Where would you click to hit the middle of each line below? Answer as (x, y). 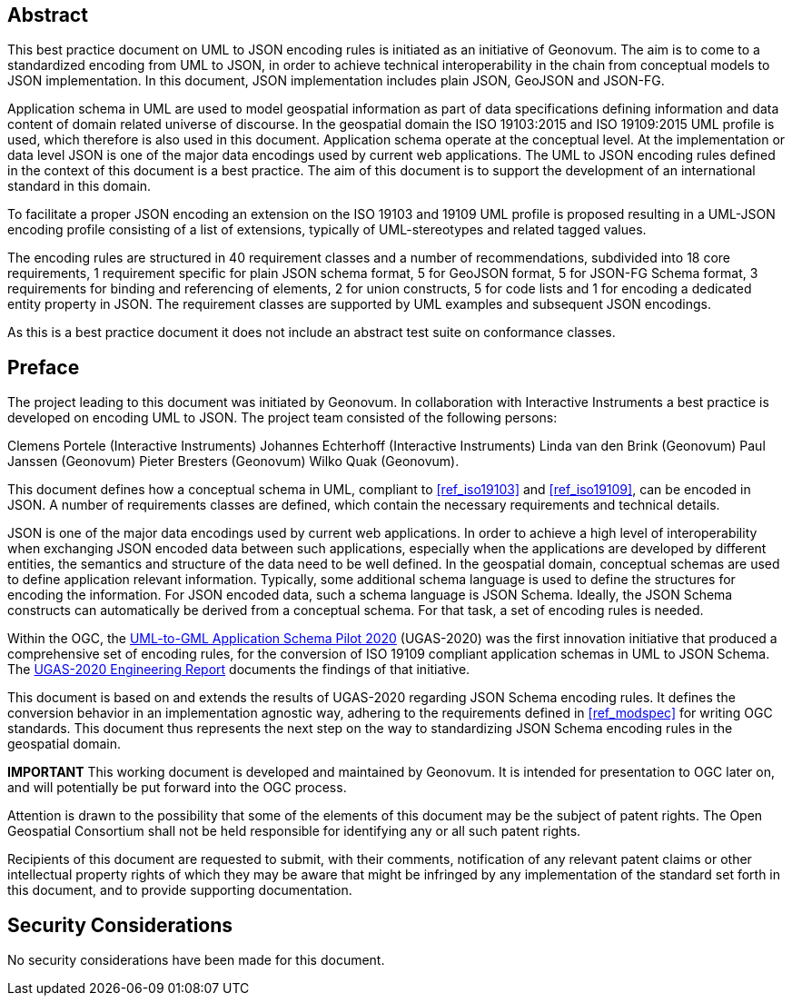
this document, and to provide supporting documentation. (180, 890)
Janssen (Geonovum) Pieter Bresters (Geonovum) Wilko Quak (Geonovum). (233, 462)
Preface (44, 367)
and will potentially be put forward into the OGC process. (177, 788)
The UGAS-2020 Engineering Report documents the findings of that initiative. (239, 670)
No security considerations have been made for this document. (196, 960)
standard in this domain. (79, 186)
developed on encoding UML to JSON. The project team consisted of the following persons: (282, 418)
